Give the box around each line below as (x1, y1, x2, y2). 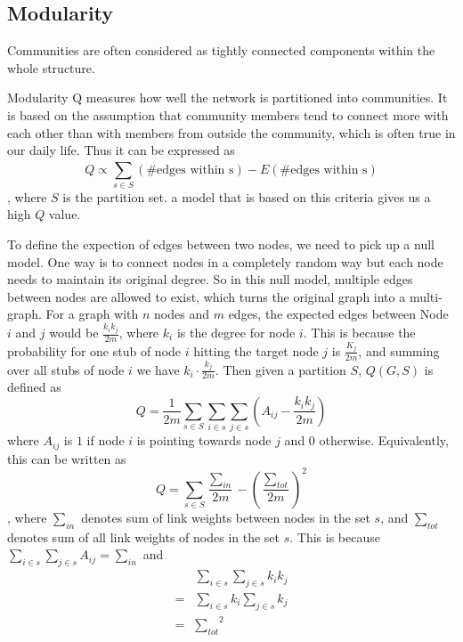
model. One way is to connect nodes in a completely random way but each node (7, 252, 443, 271)
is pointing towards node (136, 431, 272, 450)
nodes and (154, 305, 210, 323)
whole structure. (7, 58, 95, 77)
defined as (7, 378, 61, 396)
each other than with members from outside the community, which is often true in (7, 123, 456, 142)
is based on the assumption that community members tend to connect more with (7, 105, 449, 124)
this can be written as (7, 449, 126, 467)
